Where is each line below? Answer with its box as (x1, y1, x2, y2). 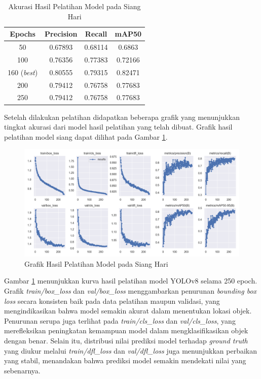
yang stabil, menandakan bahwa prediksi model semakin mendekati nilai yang (4, 355, 246, 366)
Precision (45, 28, 78, 39)
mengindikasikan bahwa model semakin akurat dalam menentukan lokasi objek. (4, 305, 252, 316)
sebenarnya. (4, 365, 41, 375)
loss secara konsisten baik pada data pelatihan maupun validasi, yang (4, 295, 220, 306)
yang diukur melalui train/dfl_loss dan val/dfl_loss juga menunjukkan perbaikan (4, 345, 257, 356)
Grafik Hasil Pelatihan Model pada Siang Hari (24, 258, 168, 269)
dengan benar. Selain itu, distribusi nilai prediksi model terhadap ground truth (4, 335, 248, 346)
